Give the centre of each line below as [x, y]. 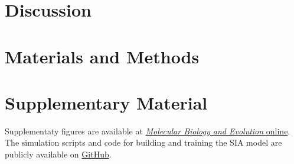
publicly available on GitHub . [58, 154]
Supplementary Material [106, 102]
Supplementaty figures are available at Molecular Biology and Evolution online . [148, 131]
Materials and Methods [102, 56]
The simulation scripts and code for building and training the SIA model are [143, 142]
